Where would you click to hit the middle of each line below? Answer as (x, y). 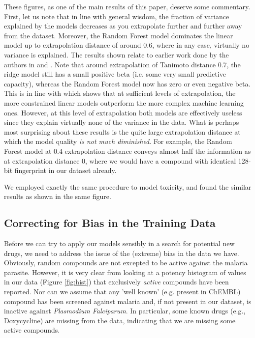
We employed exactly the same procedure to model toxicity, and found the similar (128, 186)
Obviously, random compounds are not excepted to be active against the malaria (126, 263)
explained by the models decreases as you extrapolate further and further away (123, 26)
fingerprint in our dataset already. (65, 170)
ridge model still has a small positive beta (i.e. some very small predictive (115, 74)
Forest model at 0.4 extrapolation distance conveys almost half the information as (127, 151)
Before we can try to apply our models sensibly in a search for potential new (119, 243)
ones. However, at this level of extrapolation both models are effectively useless (123, 112)
